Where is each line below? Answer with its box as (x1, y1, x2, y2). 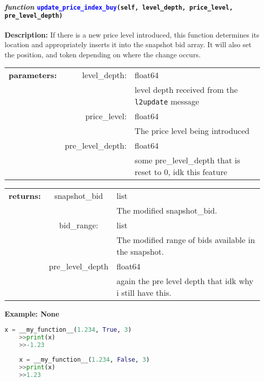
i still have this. (116, 287, 172, 299)
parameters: (9, 69, 57, 81)
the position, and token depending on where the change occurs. (5, 49, 201, 59)
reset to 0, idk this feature (134, 166, 228, 178)
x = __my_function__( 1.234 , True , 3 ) (5, 326, 132, 333)
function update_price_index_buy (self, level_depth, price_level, (5, 1, 233, 12)
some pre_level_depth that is (134, 154, 241, 166)
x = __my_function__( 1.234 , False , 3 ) (19, 356, 150, 364)
